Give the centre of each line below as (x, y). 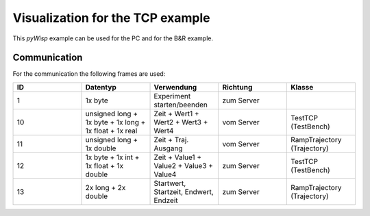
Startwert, (170, 183)
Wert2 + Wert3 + (181, 122)
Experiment (172, 96)
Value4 (165, 174)
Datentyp (101, 87)
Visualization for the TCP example (111, 18)
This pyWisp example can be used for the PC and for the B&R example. (113, 38)
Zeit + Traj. (171, 139)
